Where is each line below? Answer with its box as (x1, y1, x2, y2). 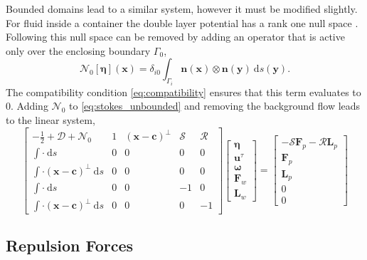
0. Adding (6, 98, 48, 113)
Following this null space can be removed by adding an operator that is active (6, 29, 345, 44)
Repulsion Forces (6, 234, 134, 256)
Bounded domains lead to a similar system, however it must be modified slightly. (6, 1, 358, 16)
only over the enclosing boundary (6, 43, 151, 58)
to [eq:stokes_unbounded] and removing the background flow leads (69, 98, 361, 113)
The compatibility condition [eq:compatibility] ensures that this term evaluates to (6, 84, 361, 99)
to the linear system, (6, 113, 95, 127)
